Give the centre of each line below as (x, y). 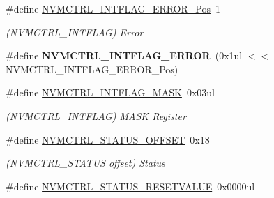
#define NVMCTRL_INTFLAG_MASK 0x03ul (110, 92)
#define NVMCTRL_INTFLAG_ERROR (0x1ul (124, 55)
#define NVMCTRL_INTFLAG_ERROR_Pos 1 (113, 8)
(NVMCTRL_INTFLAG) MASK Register (96, 115)
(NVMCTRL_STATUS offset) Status (85, 163)
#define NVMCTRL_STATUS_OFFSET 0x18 (108, 139)
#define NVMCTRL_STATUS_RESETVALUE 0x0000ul (130, 186)
